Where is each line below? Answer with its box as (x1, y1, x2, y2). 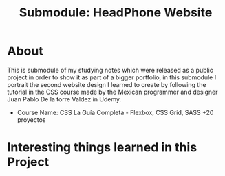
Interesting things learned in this (7, 140, 197, 155)
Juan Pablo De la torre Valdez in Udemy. (7, 95, 122, 103)
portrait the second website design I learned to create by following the (7, 80, 206, 88)
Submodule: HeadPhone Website (19, 5, 213, 21)
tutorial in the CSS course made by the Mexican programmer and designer (7, 88, 218, 96)
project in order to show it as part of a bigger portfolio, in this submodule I (7, 73, 217, 81)
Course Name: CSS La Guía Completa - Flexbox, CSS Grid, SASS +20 (17, 108, 214, 116)
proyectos (17, 115, 46, 124)
